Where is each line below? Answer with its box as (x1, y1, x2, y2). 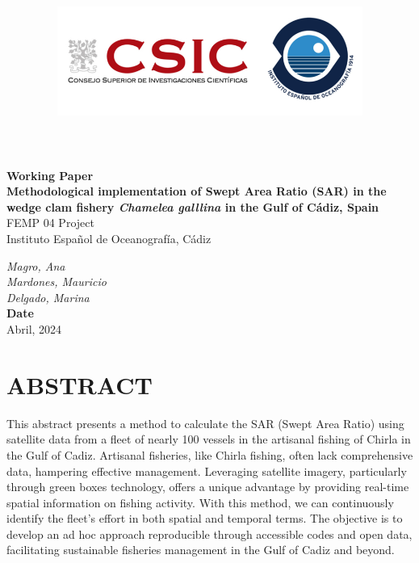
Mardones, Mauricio (6, 273, 107, 290)
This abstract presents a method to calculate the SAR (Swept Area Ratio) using (6, 414, 404, 431)
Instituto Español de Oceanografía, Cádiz (6, 230, 212, 247)
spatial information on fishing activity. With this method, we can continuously (6, 494, 394, 510)
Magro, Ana (6, 257, 65, 274)
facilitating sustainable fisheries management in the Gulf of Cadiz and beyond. (6, 541, 395, 558)
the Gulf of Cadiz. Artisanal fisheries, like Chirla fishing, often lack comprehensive (6, 446, 413, 463)
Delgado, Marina (6, 288, 90, 305)
